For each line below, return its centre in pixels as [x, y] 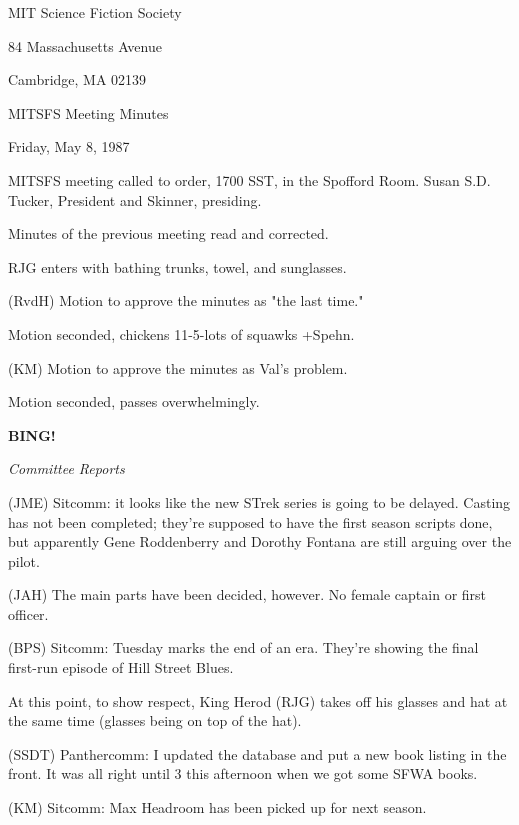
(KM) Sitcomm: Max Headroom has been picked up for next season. [217, 807]
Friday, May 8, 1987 [69, 146]
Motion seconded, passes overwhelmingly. [134, 401]
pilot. [24, 560]
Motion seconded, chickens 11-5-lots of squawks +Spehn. [181, 333]
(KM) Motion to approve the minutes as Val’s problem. [178, 367]
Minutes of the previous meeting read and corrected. [168, 233]
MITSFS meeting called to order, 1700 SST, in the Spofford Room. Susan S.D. [249, 179]
